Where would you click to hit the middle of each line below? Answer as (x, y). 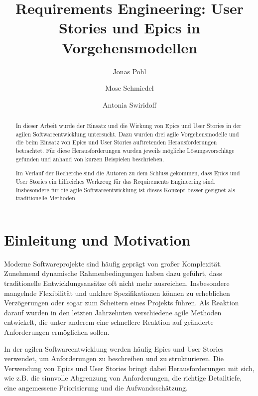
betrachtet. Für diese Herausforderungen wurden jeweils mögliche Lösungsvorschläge (125, 151)
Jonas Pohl (129, 71)
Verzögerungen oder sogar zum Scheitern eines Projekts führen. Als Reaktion (122, 303)
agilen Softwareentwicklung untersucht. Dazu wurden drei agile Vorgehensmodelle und (127, 134)
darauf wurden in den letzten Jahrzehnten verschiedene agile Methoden (113, 312)
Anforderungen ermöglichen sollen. (57, 331)
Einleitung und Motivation (97, 239)
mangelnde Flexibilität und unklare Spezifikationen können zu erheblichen (117, 293)
